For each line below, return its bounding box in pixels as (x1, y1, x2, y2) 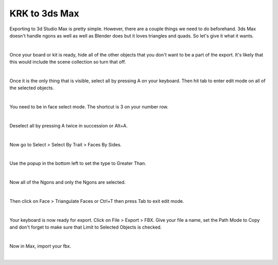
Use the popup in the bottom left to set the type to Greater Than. (9, 160, 147, 166)
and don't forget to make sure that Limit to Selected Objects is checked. (9, 224, 162, 231)
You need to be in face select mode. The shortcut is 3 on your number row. (9, 104, 169, 110)
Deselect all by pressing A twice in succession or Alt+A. (9, 122, 128, 128)
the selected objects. (9, 85, 54, 91)
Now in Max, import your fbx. (9, 243, 72, 249)
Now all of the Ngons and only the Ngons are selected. (9, 179, 126, 185)
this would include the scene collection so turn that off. (9, 59, 126, 65)
